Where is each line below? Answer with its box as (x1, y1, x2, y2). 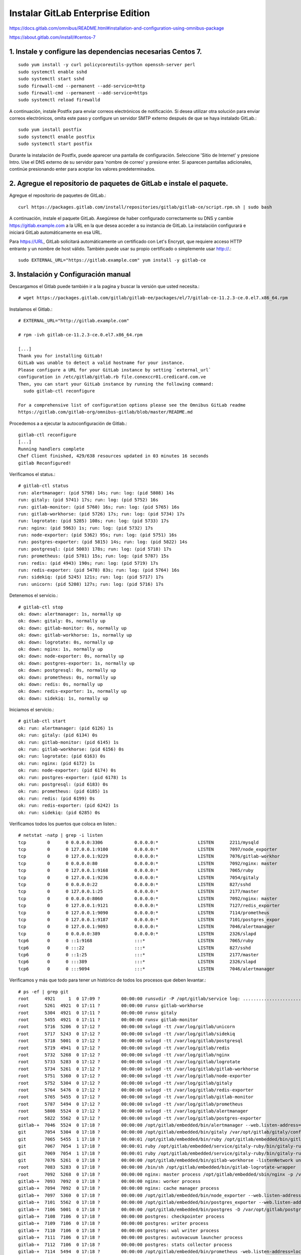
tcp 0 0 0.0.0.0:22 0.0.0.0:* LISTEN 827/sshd (18, 882, 251, 888)
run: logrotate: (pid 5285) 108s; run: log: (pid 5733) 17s (18, 518, 169, 524)
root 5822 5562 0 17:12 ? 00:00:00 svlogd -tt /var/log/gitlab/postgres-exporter (18, 1115, 262, 1121)
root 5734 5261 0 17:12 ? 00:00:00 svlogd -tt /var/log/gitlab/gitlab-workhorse (18, 1066, 259, 1072)
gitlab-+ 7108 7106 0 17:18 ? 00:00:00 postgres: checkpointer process (18, 1214, 225, 1219)
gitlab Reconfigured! (18, 460, 71, 466)
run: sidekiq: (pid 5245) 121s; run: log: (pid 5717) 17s (18, 574, 164, 580)
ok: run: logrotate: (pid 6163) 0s (18, 754, 106, 759)
